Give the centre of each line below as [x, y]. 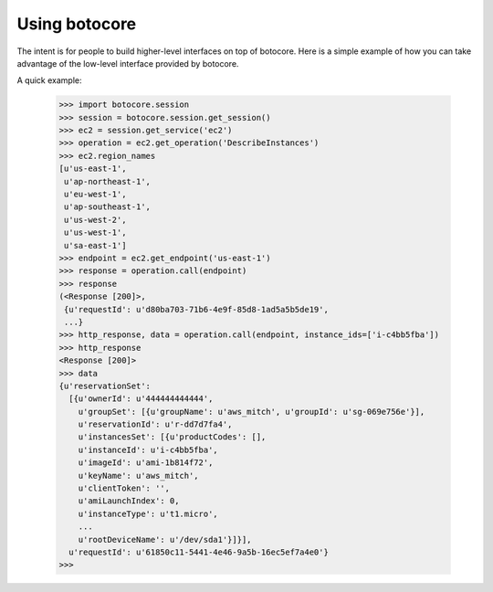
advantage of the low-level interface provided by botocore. [128, 63]
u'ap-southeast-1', [107, 207]
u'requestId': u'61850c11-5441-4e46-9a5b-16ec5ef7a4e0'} [199, 552]
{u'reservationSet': [105, 386]
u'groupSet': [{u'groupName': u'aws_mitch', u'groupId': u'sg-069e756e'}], [252, 412]
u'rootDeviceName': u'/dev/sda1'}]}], [165, 539]
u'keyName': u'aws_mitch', [139, 476]
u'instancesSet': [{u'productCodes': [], [172, 437]
